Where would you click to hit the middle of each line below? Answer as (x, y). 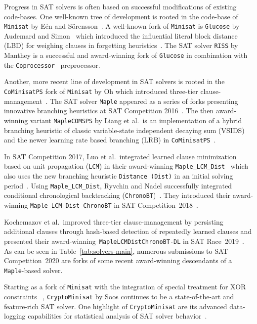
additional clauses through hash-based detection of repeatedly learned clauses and (128, 231)
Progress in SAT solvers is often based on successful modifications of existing (120, 6)
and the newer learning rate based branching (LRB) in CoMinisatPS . (110, 140)
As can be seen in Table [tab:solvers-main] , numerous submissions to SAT (116, 251)
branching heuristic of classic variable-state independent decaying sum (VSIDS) (124, 130)
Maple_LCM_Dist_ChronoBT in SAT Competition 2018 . (114, 205)
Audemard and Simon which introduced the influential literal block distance (121, 35)
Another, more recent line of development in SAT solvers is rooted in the (114, 81)
